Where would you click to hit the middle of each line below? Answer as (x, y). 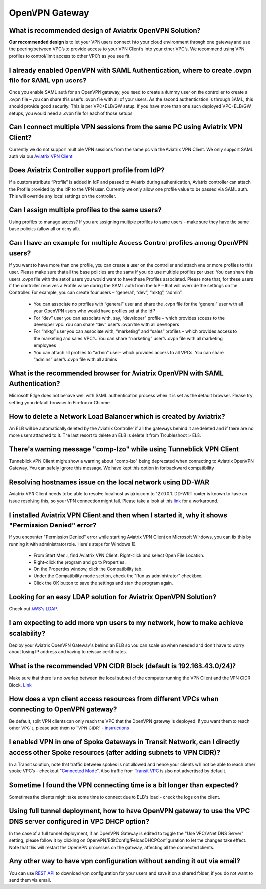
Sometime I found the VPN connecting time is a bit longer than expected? (124, 785)
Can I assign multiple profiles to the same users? (85, 210)
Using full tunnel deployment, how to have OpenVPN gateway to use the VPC (130, 811)
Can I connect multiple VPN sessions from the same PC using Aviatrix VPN (126, 127)
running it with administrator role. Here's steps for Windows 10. (73, 544)
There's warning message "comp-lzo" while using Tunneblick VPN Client (124, 449)
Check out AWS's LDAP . (34, 609)
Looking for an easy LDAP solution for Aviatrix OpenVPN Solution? (113, 597)
